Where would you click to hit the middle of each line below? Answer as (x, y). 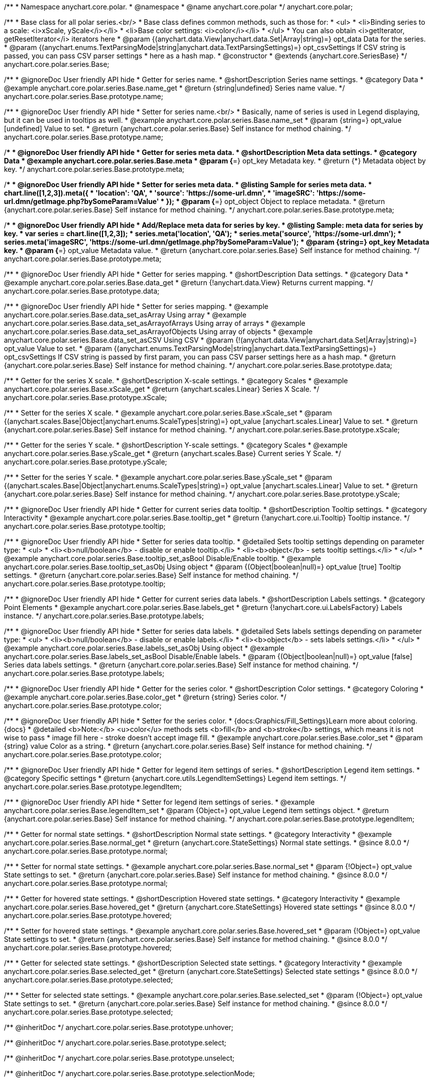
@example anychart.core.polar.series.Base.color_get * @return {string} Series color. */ (145, 697)
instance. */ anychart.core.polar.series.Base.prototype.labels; (104, 616)
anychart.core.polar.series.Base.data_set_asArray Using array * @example (125, 315)
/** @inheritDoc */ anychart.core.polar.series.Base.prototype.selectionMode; (130, 1073)
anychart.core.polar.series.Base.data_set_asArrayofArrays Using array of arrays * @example (155, 323)
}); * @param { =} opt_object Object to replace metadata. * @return (275, 201)
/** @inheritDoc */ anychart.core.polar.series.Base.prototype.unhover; (119, 1027)
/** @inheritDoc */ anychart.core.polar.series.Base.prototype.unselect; (119, 1058)
